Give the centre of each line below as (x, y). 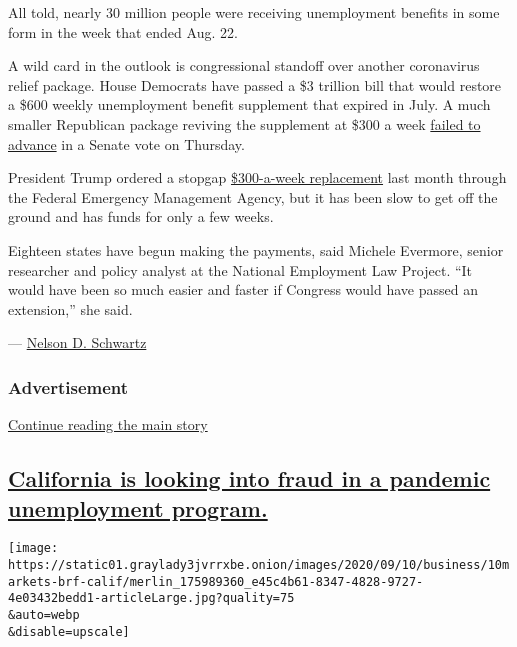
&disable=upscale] (69, 631)
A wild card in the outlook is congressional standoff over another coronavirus (244, 65)
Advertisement (68, 386)
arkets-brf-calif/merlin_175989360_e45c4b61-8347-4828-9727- (216, 581)
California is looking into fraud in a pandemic (249, 478)
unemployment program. (138, 507)
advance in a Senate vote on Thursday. (126, 143)
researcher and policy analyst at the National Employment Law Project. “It (240, 269)
